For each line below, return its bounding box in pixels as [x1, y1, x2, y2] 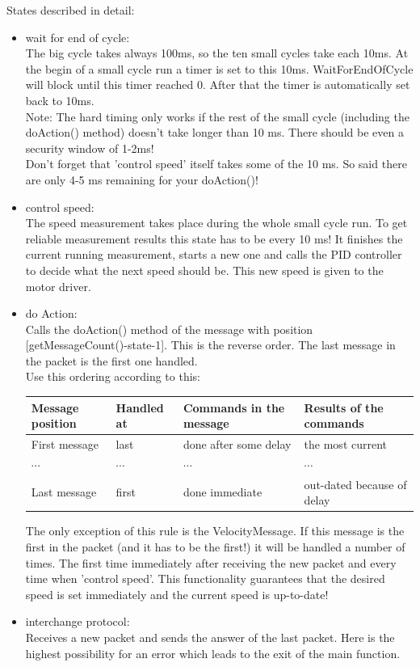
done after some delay [183, 436, 292, 452]
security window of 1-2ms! [25, 139, 154, 156]
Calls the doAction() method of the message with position [25, 320, 313, 337]
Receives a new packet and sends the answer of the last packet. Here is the [25, 628, 395, 645]
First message [31, 436, 99, 452]
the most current [304, 436, 388, 452]
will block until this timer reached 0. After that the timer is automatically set [25, 76, 410, 93]
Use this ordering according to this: [25, 368, 200, 385]
